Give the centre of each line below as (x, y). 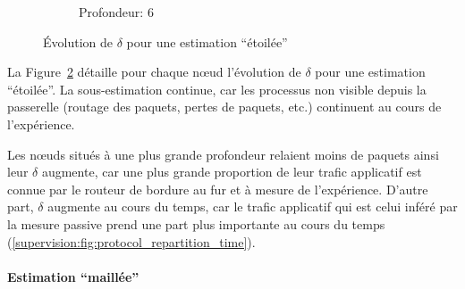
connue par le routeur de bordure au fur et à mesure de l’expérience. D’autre (218, 189)
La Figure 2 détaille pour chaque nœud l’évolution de (154, 72)
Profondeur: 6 (116, 12)
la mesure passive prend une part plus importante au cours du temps (196, 223)
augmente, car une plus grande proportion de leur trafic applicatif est (232, 172)
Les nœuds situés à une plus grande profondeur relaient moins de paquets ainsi (223, 154)
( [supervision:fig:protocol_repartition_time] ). (131, 241)
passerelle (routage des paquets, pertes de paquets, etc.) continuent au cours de (224, 107)
